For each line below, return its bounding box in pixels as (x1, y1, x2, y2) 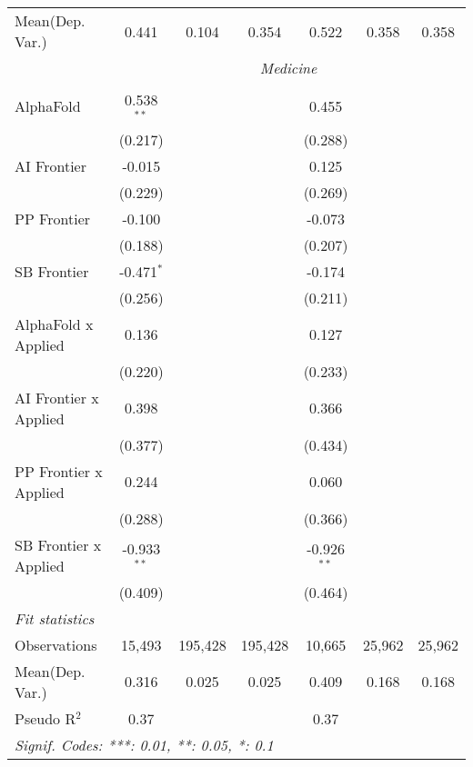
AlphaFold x (15, 313, 94, 334)
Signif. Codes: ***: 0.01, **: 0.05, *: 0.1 (15, 733, 274, 755)
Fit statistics (15, 607, 95, 629)
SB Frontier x (15, 533, 102, 555)
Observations (15, 633, 97, 655)
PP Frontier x (15, 460, 103, 482)
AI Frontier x (15, 386, 99, 408)
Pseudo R (15, 707, 76, 729)
